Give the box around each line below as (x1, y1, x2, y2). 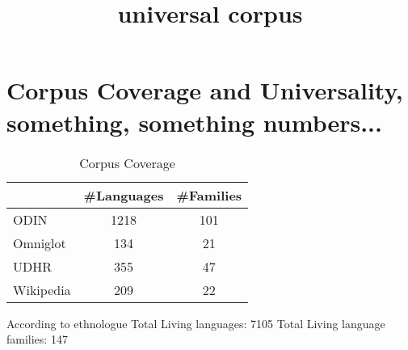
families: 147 (6, 331, 68, 348)
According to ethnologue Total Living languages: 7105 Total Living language (6, 314, 385, 331)
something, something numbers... (6, 105, 382, 138)
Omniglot (13, 233, 66, 252)
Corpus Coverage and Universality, (6, 74, 403, 107)
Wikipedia (13, 280, 71, 299)
